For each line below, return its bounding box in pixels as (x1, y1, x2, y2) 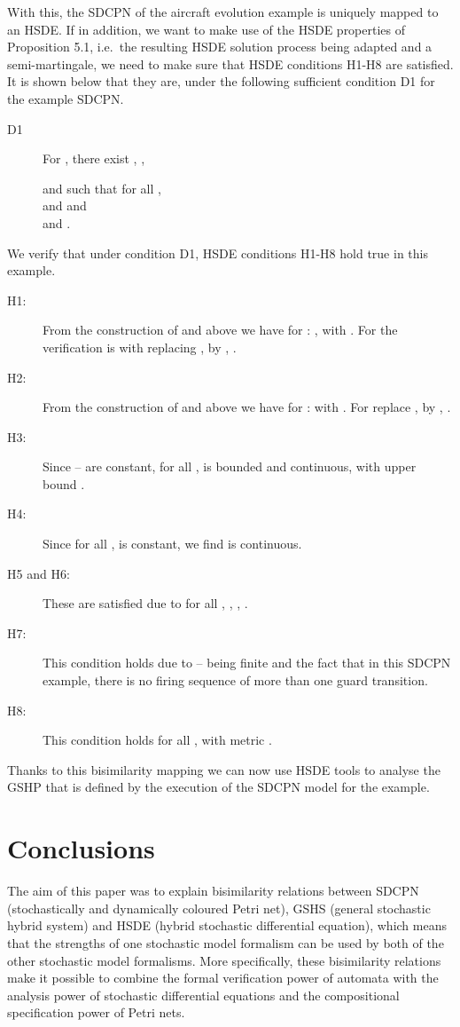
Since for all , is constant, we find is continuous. (43, 534, 302, 553)
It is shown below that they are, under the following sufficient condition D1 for (7, 72, 435, 91)
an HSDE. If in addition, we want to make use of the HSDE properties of (7, 20, 406, 38)
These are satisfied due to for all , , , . (43, 594, 248, 612)
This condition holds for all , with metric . (43, 731, 272, 749)
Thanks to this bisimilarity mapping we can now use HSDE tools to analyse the (7, 760, 441, 778)
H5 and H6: (7, 564, 70, 582)
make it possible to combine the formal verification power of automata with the (7, 968, 439, 987)
